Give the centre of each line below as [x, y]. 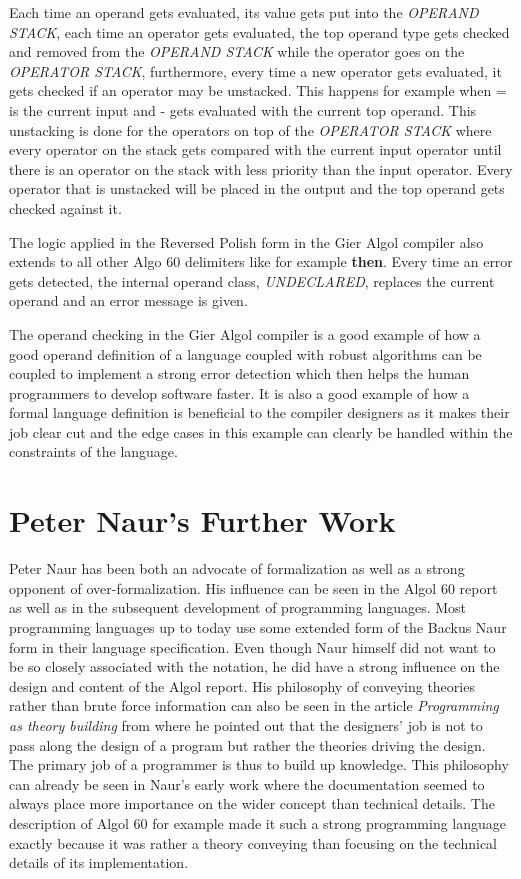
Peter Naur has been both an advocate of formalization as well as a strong [237, 568]
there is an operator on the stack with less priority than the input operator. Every [261, 168]
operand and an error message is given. [128, 300]
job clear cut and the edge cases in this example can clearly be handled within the [261, 431]
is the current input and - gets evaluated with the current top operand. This [243, 109]
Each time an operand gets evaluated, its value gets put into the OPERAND [244, 12]
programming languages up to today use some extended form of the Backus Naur [258, 626]
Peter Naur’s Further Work [202, 520]
